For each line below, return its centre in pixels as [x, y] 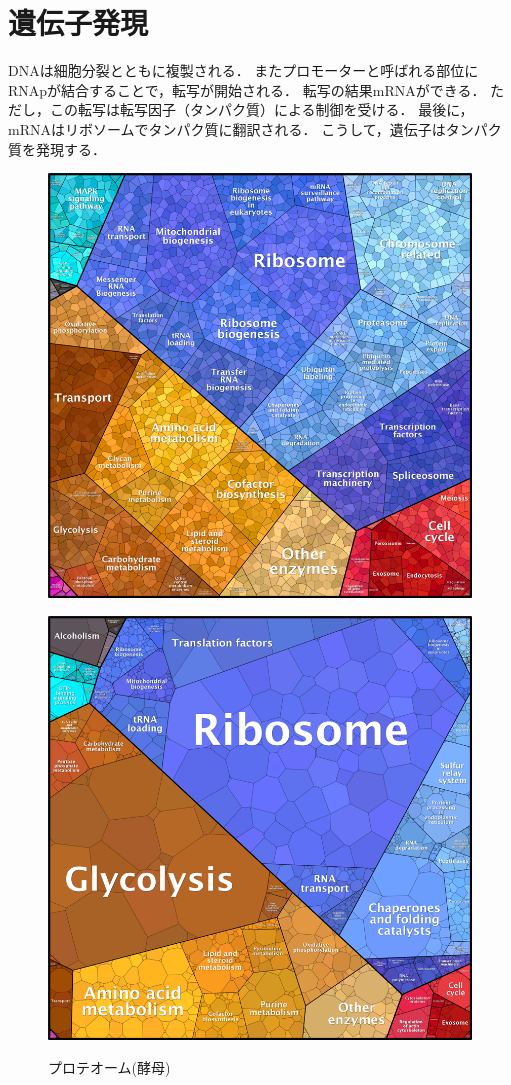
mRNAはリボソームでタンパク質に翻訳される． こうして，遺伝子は [227, 128]
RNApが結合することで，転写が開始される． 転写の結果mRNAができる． [247, 89]
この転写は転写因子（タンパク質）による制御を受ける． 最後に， [261, 109]
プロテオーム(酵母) [109, 1067]
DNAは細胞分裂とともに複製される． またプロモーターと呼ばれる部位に [243, 70]
